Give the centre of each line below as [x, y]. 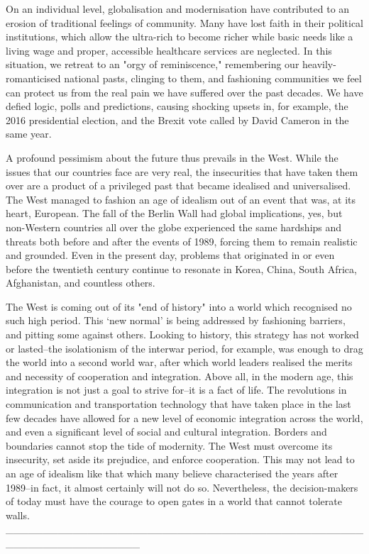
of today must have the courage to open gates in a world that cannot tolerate [174, 501]
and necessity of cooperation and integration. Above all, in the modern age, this [180, 376]
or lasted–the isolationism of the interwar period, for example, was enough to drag [184, 348]
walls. [18, 515]
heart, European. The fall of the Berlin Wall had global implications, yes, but [174, 213]
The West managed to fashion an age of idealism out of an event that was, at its [181, 199]
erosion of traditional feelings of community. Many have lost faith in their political [185, 22]
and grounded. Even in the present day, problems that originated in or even [170, 255]
